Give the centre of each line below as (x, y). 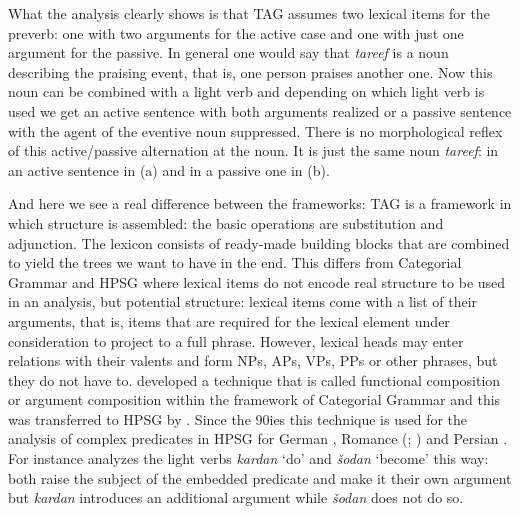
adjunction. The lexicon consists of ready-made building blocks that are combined (259, 242)
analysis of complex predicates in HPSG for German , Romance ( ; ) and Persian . (258, 438)
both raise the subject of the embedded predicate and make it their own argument (260, 477)
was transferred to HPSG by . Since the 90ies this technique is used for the (238, 418)
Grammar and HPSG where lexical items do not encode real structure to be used (257, 281)
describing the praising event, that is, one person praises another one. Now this (250, 71)
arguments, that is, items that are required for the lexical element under (229, 320)
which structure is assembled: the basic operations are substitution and (226, 222)
